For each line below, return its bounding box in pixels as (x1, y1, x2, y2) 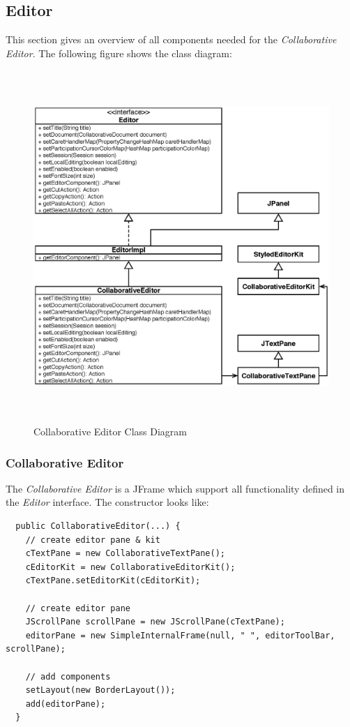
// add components (25, 671, 111, 682)
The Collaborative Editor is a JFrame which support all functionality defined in (6, 481, 345, 495)
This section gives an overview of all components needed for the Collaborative (6, 32, 337, 47)
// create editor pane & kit (25, 534, 160, 545)
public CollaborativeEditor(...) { (15, 520, 181, 531)
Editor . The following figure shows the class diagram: (6, 45, 232, 60)
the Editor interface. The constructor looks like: (6, 495, 209, 509)
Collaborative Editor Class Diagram (33, 424, 188, 438)
